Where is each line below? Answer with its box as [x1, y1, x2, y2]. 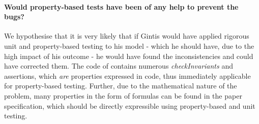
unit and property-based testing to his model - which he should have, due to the [4, 40, 254, 51]
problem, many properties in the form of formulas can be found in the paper [4, 90, 242, 101]
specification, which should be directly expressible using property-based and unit [4, 100, 255, 111]
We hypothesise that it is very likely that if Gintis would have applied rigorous [4, 30, 249, 41]
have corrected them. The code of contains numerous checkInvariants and [4, 60, 233, 71]
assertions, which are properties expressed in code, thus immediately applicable [4, 70, 251, 81]
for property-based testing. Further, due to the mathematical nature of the [4, 80, 237, 91]
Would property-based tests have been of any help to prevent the [4, 1, 239, 12]
